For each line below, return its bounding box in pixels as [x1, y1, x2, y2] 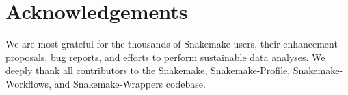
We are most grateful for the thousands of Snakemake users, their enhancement [5, 37, 338, 51]
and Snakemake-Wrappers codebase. [54, 76, 206, 90]
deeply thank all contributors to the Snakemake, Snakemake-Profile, [5, 63, 291, 77]
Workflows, [5, 76, 52, 90]
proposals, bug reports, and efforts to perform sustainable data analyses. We [5, 50, 325, 64]
